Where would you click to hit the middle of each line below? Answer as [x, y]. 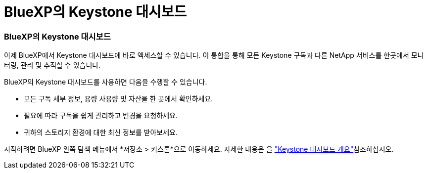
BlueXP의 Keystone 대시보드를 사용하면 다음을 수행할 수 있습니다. [106, 82]
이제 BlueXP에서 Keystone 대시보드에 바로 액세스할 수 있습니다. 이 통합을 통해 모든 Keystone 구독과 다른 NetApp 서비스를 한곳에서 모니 [214, 55]
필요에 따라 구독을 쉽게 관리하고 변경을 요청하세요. [101, 116]
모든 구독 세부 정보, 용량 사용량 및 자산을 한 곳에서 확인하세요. [119, 99]
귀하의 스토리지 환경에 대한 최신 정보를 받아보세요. [101, 132]
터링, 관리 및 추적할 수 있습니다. [52, 65]
